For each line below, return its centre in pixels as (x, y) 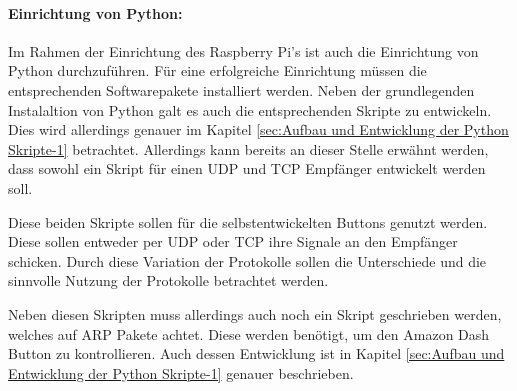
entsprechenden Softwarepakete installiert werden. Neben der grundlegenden (241, 89)
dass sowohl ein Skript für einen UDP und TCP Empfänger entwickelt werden (247, 168)
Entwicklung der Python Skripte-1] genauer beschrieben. (181, 372)
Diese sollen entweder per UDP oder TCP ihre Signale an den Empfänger (233, 241)
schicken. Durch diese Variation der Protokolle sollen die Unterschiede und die (247, 260)
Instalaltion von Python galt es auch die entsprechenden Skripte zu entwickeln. (250, 109)
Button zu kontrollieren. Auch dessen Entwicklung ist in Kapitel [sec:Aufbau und (256, 353)
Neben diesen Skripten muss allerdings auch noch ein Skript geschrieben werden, (255, 313)
